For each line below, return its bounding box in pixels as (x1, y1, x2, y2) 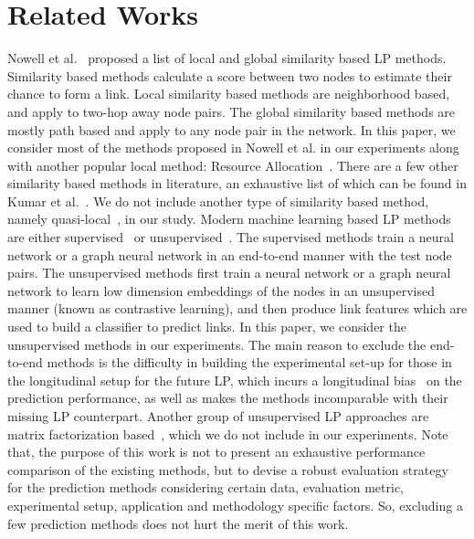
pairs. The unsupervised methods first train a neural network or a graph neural (7, 263, 451, 282)
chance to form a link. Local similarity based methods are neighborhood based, (7, 84, 450, 103)
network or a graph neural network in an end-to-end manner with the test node (7, 245, 452, 264)
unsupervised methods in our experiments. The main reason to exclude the (7, 334, 427, 354)
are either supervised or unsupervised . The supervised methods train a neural (7, 227, 454, 247)
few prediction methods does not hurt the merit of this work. (7, 513, 349, 533)
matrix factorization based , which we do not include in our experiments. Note (7, 424, 448, 443)
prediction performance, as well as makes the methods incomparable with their (7, 388, 448, 407)
